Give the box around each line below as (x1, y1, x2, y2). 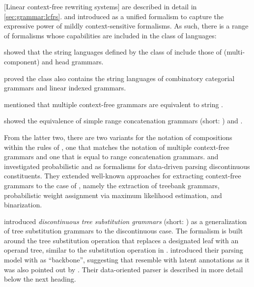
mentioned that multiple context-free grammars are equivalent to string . (4, 99, 223, 109)
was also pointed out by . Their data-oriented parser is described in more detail (4, 264, 243, 274)
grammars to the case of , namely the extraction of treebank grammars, (4, 180, 220, 190)
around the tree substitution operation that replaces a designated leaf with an (4, 235, 239, 245)
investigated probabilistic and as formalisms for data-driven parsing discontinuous (4, 161, 250, 171)
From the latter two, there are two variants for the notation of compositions (4, 132, 232, 142)
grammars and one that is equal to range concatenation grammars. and (4, 151, 219, 162)
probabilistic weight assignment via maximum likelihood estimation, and (4, 190, 222, 200)
